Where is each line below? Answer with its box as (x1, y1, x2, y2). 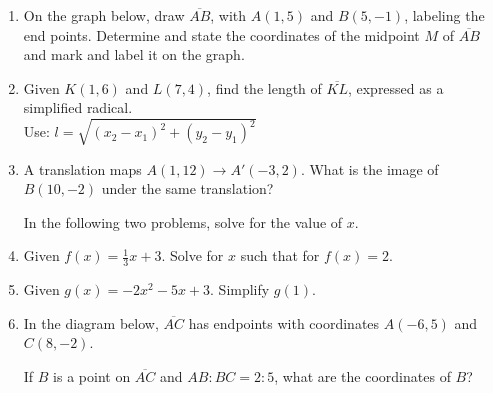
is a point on (53, 365, 131, 386)
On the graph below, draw (23, 5, 185, 25)
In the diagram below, (23, 312, 159, 333)
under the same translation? (101, 178, 274, 199)
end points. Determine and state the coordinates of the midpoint (23, 24, 420, 45)
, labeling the (404, 5, 485, 25)
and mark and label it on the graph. (23, 44, 245, 65)
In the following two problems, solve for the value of (23, 211, 343, 232)
